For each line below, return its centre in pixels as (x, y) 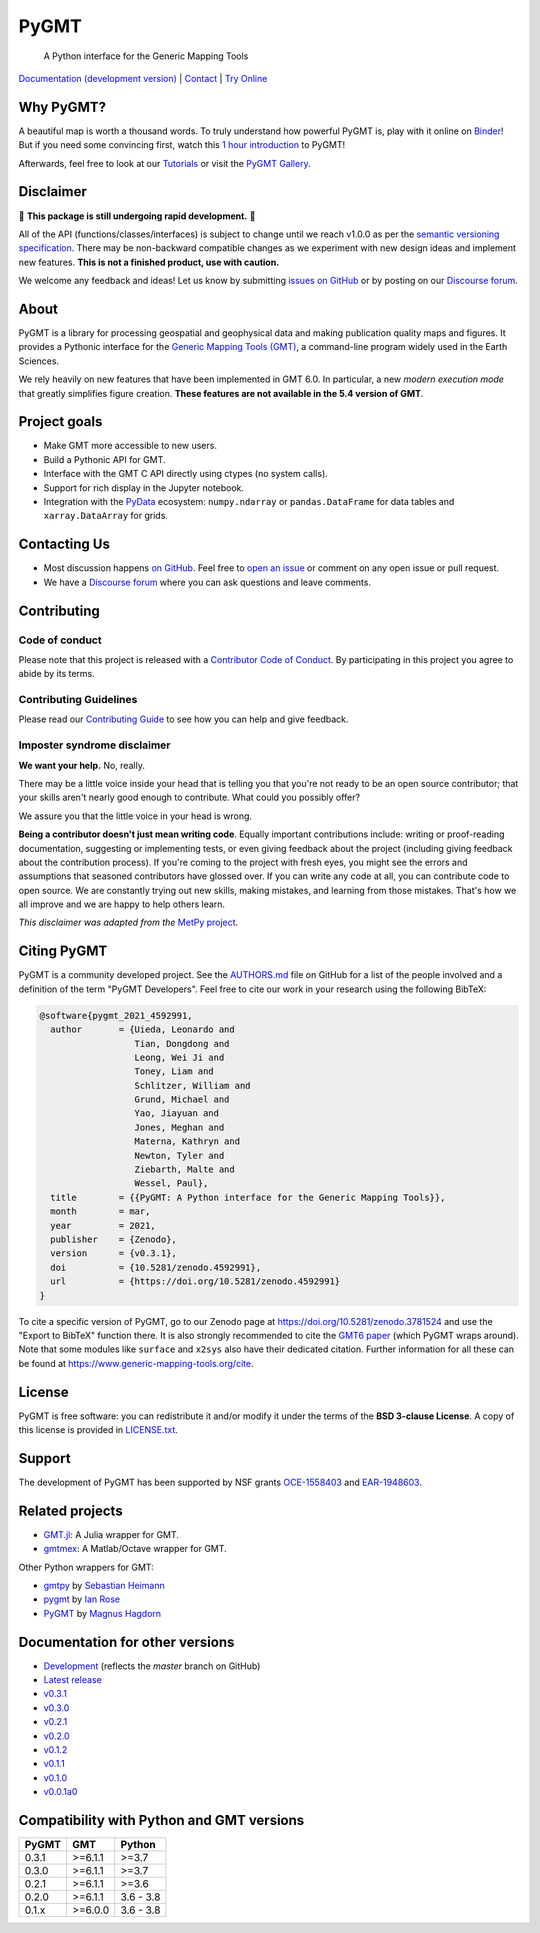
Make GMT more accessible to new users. (130, 446)
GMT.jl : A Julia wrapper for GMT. (111, 1534)
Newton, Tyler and (179, 1155)
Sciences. (39, 361)
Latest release (72, 1680)
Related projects (71, 1510)
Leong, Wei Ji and (179, 1057)
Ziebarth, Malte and (184, 1169)
